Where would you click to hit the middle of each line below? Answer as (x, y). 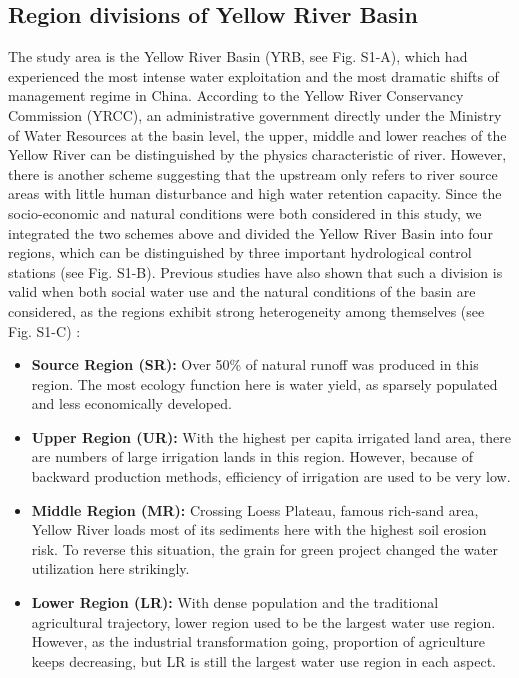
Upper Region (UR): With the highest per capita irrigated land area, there (271, 436)
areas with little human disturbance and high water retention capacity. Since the (255, 193)
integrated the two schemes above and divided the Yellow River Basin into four (250, 232)
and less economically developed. (131, 403)
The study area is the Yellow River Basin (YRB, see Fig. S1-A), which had (238, 56)
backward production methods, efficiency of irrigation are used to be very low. (271, 476)
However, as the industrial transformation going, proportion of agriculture (258, 641)
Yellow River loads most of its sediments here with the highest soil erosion (259, 529)
